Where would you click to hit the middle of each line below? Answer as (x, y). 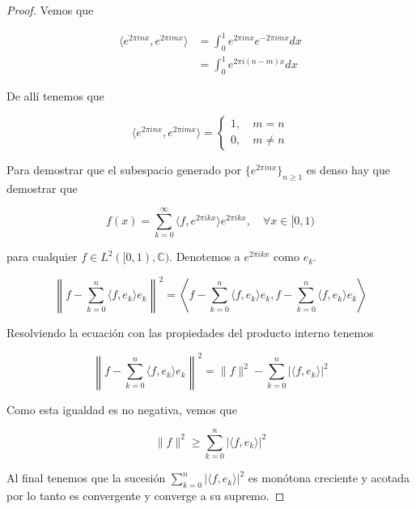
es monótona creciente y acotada (329, 478)
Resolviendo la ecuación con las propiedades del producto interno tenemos (190, 333)
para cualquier (42, 257)
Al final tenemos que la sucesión (86, 478)
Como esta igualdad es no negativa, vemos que (122, 409)
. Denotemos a (205, 257)
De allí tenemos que (55, 96)
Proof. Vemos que (50, 10)
